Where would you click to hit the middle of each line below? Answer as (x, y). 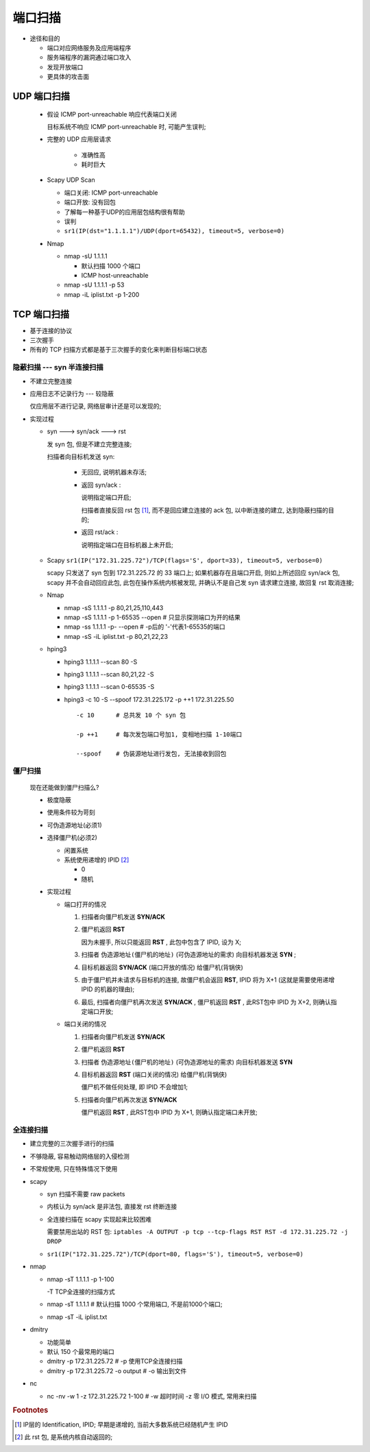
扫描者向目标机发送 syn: (81, 457)
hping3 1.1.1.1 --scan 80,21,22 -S (109, 674)
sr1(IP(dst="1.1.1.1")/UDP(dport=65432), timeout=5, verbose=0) (174, 231)
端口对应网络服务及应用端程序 (89, 47)
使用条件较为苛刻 (71, 812)
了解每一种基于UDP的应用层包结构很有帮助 (124, 212)
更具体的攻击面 (68, 77)
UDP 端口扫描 (41, 96)
